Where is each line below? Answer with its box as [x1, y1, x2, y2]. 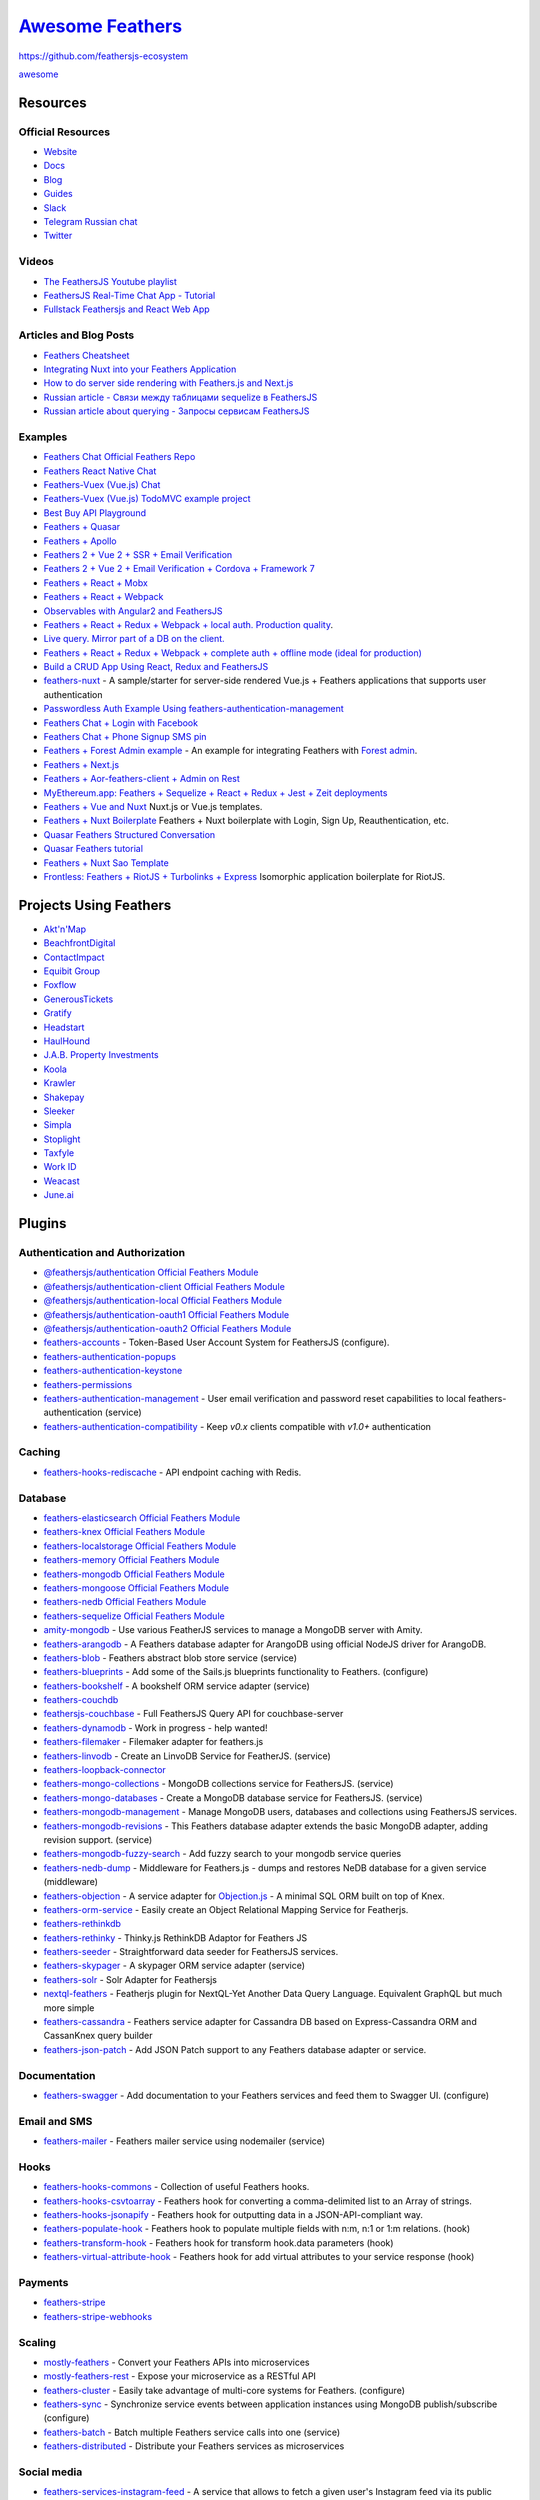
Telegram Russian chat [43, 216, 138, 228]
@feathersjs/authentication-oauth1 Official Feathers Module [43, 1308, 290, 1320]
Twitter [43, 230, 73, 242]
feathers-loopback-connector [43, 1764, 167, 1776]
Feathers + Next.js [43, 758, 120, 770]
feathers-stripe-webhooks [43, 2310, 153, 2322]
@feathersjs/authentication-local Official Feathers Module [43, 1295, 282, 1307]
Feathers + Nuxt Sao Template [43, 856, 169, 869]
